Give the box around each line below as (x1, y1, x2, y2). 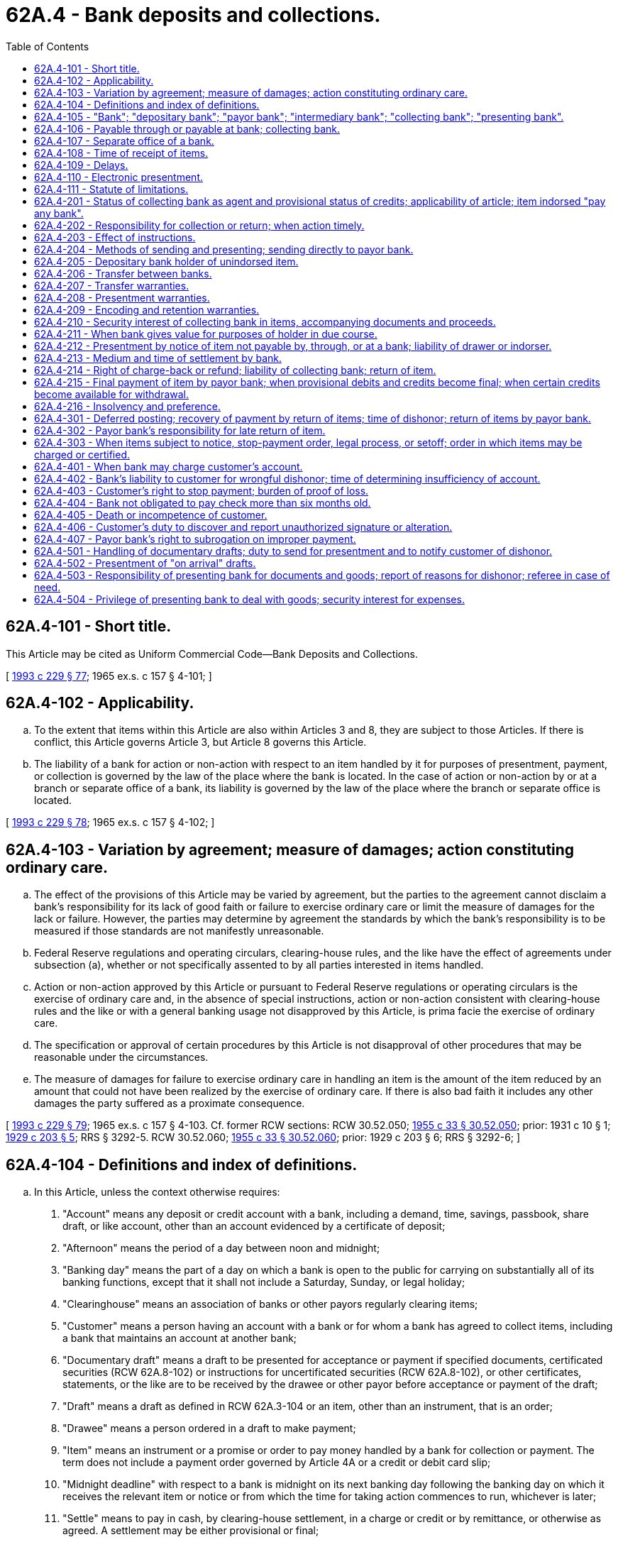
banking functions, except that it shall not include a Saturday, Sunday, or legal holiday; (62, 1276, 465, 1289)
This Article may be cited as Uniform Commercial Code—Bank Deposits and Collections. (6, 647, 418, 660)
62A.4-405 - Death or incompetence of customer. (34, 508, 267, 521)
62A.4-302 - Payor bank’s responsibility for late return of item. (34, 424, 326, 436)
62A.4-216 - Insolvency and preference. (34, 400, 221, 412)
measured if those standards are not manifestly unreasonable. (34, 925, 324, 937)
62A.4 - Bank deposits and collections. (6, 3, 381, 27)
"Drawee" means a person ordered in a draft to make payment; (62, 1422, 356, 1435)
